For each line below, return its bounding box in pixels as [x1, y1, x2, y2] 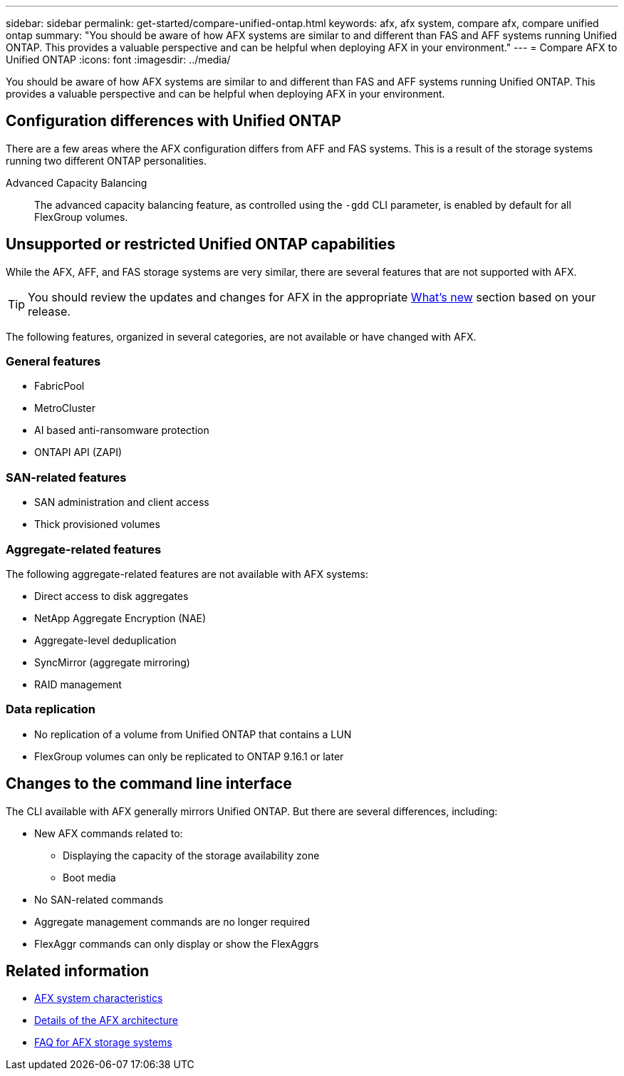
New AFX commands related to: [34, 827, 183, 839]
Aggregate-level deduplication [34, 633, 177, 646]
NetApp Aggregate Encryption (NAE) [34, 611, 207, 624]
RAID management [34, 678, 122, 690]
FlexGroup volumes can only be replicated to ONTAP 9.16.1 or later [34, 750, 344, 762]
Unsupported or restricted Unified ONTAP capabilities [6, 235, 396, 254]
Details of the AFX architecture [34, 1014, 178, 1027]
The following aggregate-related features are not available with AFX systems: [6, 567, 368, 580]
